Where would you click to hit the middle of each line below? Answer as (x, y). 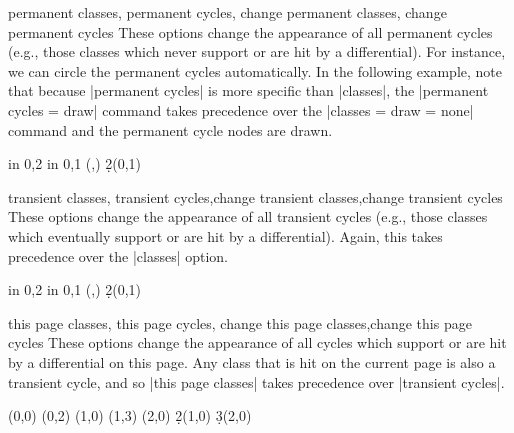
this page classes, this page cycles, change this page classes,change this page (240, 322)
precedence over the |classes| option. (118, 255)
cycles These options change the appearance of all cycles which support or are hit (257, 342)
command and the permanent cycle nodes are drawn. (170, 129)
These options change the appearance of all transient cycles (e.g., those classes (248, 216)
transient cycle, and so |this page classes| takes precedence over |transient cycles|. (256, 381)
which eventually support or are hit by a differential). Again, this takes (225, 235)
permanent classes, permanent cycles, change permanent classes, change (227, 12)
